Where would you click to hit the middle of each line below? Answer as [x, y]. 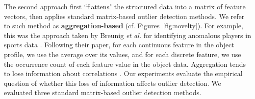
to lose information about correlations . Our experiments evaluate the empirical [123, 73]
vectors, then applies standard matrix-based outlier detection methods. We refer [124, 16]
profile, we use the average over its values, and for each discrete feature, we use [123, 54]
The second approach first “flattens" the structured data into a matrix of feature [125, 6]
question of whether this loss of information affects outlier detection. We [113, 83]
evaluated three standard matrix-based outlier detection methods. [103, 92]
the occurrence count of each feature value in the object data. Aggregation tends [125, 64]
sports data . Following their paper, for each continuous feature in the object [119, 45]
